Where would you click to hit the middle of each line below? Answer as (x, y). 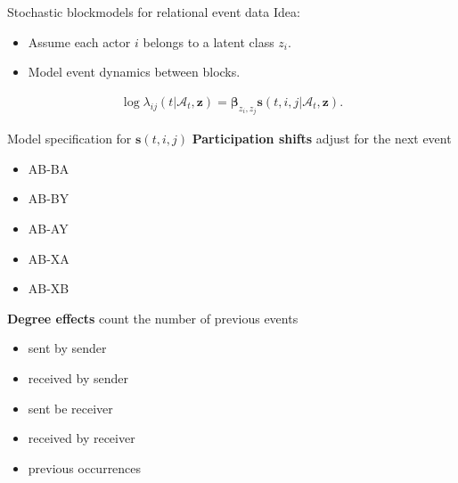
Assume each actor (79, 41)
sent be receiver (70, 408)
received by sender (78, 378)
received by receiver (82, 438)
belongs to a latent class (209, 41)
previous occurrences (85, 467)
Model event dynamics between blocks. (134, 72)
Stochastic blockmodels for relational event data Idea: (154, 12)
